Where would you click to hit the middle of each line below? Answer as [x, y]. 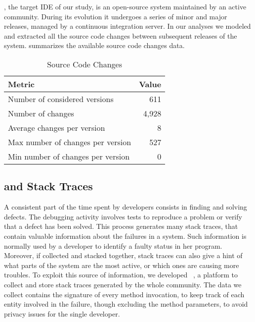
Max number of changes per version [70, 142]
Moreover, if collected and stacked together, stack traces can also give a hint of [123, 255]
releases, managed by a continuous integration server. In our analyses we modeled [127, 26]
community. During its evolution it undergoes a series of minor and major [116, 16]
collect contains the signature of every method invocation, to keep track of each [124, 294]
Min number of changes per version [69, 156]
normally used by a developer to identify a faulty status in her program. [113, 245]
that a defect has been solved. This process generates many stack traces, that [121, 226]
